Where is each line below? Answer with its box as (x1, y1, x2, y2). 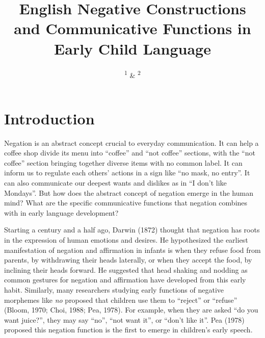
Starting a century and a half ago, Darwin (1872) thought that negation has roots (4, 224, 260, 235)
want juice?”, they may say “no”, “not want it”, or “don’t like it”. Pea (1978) (4, 314, 245, 325)
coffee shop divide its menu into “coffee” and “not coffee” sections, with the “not (4, 147, 255, 158)
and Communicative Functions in (14, 18, 251, 39)
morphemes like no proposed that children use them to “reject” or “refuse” (4, 294, 237, 305)
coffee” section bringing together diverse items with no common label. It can (4, 157, 243, 168)
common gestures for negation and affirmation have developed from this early (4, 274, 246, 285)
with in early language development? (4, 207, 119, 218)
